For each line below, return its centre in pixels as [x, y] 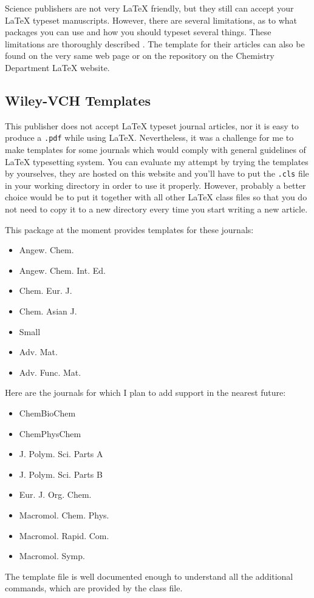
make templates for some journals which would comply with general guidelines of [155, 150]
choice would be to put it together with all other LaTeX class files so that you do [156, 197]
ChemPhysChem [50, 433]
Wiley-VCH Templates [78, 100]
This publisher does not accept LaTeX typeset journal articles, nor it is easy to [152, 125]
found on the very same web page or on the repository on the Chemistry [140, 56]
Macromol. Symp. [52, 556]
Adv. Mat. [38, 352]
